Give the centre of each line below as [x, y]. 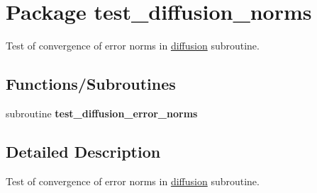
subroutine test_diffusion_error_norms [102, 113]
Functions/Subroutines [91, 84]
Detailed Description [83, 151]
